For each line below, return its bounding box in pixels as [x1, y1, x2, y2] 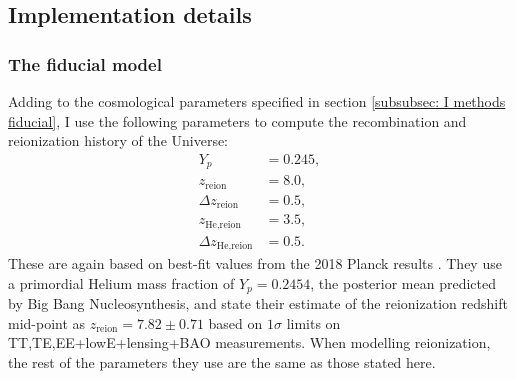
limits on [286, 312, 341, 333]
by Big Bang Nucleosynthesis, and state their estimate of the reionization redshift [8, 293, 508, 314]
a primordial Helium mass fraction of [8, 272, 235, 293]
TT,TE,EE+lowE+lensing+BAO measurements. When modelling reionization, [8, 332, 491, 353]
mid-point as [8, 312, 86, 333]
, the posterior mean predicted [310, 272, 497, 293]
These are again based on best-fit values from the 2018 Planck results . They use [8, 253, 502, 274]
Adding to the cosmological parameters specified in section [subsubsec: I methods [8, 91, 506, 111]
